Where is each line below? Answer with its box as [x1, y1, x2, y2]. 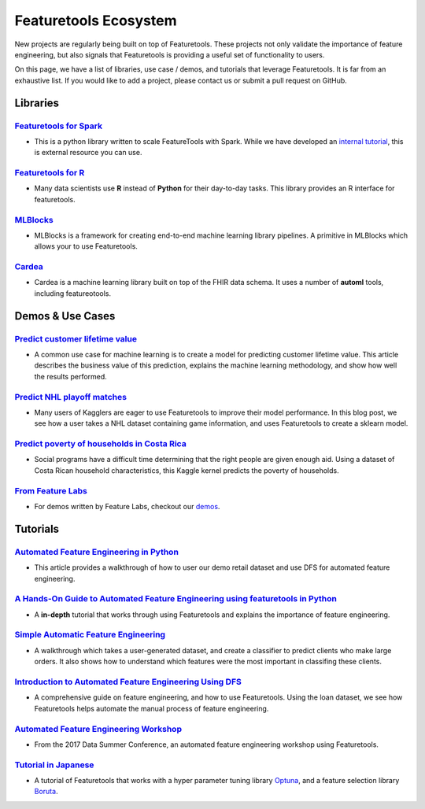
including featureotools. [34, 288, 112, 298]
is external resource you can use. [34, 148, 142, 157]
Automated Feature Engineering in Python [14, 546, 179, 557]
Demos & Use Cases [14, 309, 116, 323]
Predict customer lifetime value [14, 333, 138, 344]
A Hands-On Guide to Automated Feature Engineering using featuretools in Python [14, 593, 338, 604]
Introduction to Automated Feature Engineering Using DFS [14, 676, 242, 687]
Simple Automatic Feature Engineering [14, 630, 165, 641]
